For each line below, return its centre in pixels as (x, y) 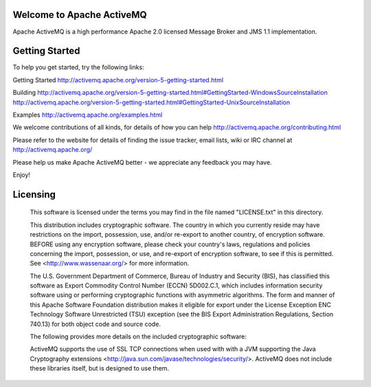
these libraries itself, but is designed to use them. (100, 368)
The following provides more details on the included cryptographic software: (138, 337)
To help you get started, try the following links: (78, 67)
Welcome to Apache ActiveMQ (80, 15)
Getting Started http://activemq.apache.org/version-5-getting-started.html (118, 80)
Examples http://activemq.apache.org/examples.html (88, 115)
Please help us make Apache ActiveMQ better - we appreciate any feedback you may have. (142, 162)
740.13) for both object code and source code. (95, 324)
